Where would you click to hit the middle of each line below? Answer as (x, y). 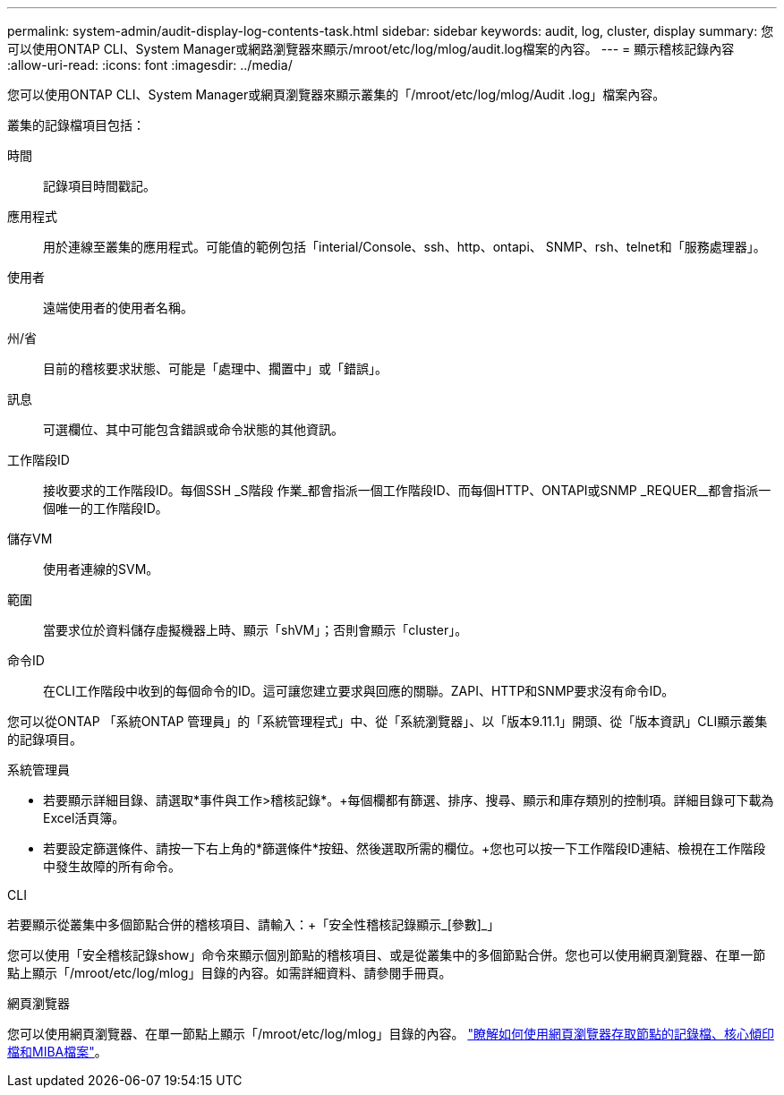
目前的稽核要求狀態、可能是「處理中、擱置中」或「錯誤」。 (215, 368)
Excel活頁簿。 (84, 818)
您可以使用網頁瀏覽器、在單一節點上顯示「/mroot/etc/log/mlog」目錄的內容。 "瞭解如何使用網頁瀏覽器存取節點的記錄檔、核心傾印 (391, 1034)
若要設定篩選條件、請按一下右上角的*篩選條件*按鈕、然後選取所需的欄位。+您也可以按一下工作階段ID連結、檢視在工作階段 (405, 848)
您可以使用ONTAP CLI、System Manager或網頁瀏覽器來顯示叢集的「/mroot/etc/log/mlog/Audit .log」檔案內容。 (337, 94)
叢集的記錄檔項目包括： (76, 125)
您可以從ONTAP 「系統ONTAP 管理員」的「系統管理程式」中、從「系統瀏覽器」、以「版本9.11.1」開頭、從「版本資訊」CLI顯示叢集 (388, 721)
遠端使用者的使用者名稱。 (118, 308)
